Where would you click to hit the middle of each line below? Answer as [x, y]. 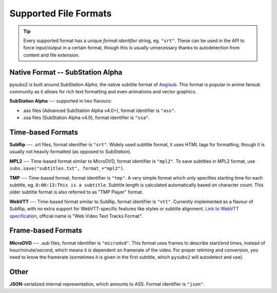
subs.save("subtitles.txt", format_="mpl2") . [67, 168]
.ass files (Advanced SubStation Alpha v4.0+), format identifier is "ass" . [99, 110]
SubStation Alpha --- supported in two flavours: [61, 101]
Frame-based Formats [46, 231]
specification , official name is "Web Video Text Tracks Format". [76, 216]
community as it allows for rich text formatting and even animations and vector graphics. [103, 92]
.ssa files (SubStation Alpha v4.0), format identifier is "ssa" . [86, 118]
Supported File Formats [61, 13]
